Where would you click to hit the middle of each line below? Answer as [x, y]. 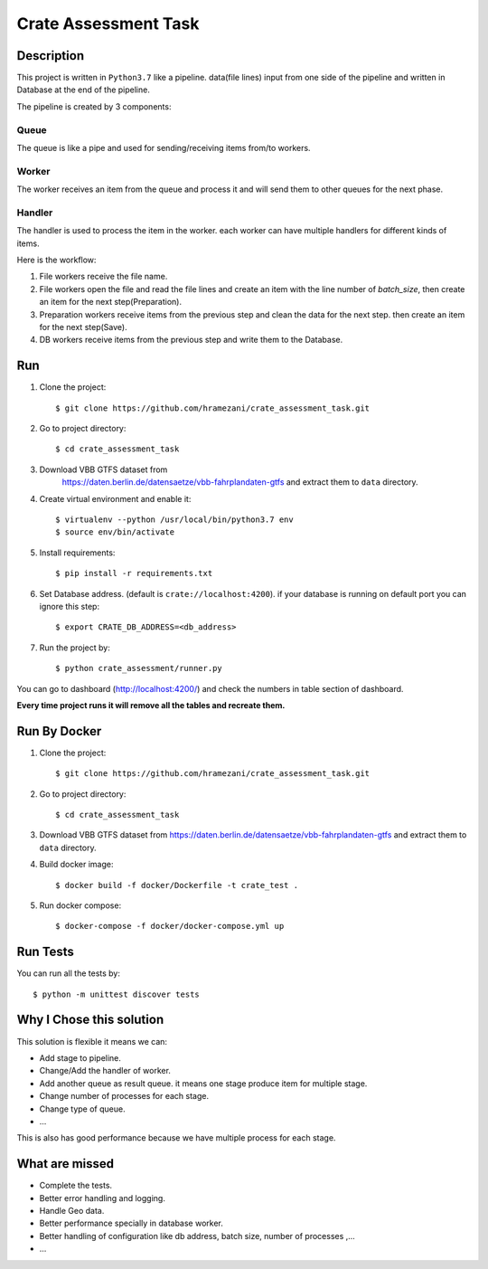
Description [51, 56]
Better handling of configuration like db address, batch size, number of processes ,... [197, 1236]
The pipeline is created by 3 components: [94, 106]
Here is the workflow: [56, 260]
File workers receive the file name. [103, 277]
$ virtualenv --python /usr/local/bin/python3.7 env [174, 520]
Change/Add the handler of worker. [105, 1071]
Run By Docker [59, 731]
